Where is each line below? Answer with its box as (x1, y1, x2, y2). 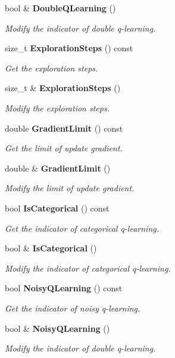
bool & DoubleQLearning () (5, 2, 116, 14)
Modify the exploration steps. (5, 101, 110, 114)
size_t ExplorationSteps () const (5, 42, 133, 54)
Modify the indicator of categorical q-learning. (5, 262, 171, 274)
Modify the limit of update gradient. (5, 182, 135, 194)
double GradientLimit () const (5, 122, 123, 134)
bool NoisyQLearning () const (5, 282, 123, 294)
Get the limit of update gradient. (5, 142, 123, 154)
